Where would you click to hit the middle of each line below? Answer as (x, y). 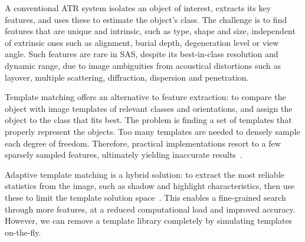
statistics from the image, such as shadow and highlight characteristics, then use (150, 186)
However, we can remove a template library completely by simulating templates (149, 221)
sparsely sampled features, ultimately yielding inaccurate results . (124, 155)
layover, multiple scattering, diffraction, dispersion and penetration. (127, 77)
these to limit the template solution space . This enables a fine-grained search (145, 197)
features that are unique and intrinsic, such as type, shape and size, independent (150, 31)
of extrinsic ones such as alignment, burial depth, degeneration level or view (142, 42)
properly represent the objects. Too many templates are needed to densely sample (152, 131)
